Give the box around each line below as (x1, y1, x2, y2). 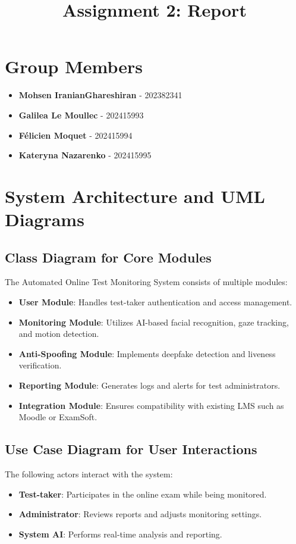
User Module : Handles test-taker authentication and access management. (18, 296, 292, 308)
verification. (18, 359, 62, 371)
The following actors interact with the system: (5, 468, 173, 480)
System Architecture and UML (5, 183, 265, 208)
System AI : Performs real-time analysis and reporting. (18, 527, 222, 540)
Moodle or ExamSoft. (18, 411, 97, 423)
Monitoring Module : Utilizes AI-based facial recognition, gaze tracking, (18, 315, 289, 328)
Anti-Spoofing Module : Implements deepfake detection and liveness (18, 347, 276, 359)
